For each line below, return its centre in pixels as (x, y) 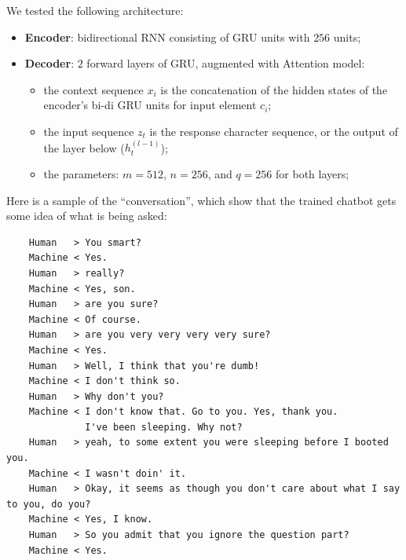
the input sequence (89, 131)
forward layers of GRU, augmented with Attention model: (226, 63)
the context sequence (93, 89)
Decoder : (49, 63)
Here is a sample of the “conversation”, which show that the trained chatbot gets (201, 200)
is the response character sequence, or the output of (274, 131)
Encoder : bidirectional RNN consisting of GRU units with (167, 37)
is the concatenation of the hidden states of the (274, 89)
